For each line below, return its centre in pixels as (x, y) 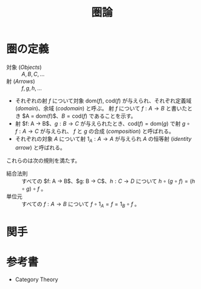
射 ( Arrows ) (21, 81)
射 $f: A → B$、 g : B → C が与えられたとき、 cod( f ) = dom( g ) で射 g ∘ (102, 123)
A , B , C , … (33, 74)
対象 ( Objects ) (24, 67)
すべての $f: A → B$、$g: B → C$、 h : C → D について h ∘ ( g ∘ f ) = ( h (108, 181)
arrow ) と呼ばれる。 (40, 148)
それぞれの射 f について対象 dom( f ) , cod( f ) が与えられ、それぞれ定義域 (103, 101)
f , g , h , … (32, 88)
